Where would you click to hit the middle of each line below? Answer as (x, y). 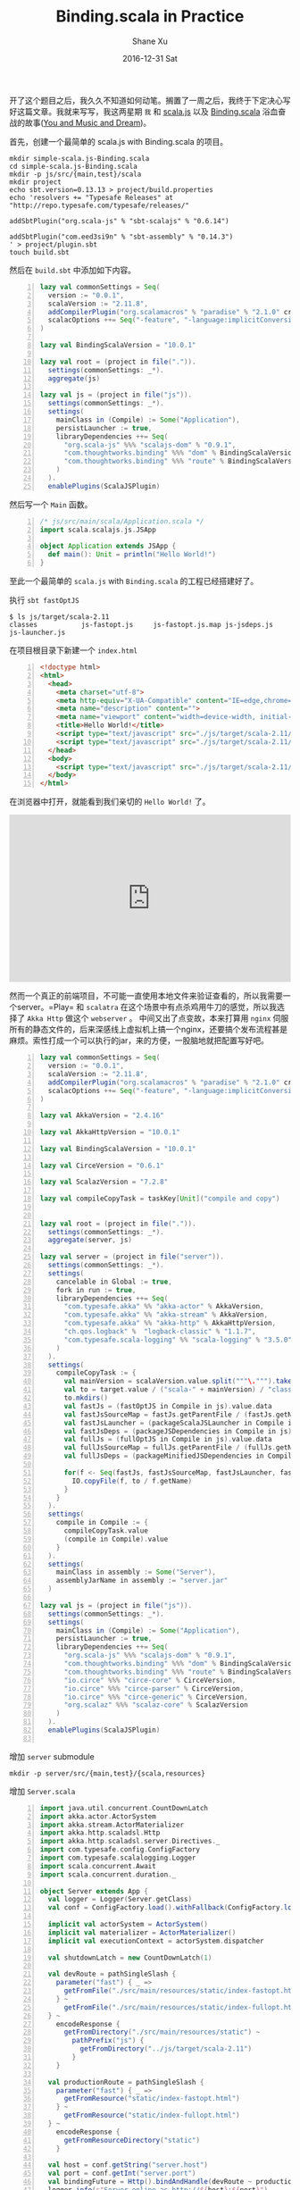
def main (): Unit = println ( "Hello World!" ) (132, 555)
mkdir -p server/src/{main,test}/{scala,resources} (107, 1773)
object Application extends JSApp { (108, 547)
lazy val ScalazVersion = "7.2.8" (104, 1182)
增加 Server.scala (42, 1791)
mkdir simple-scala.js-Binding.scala (79, 158)
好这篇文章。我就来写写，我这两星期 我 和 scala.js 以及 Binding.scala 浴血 (144, 111)
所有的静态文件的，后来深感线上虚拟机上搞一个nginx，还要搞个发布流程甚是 (149, 1030)
